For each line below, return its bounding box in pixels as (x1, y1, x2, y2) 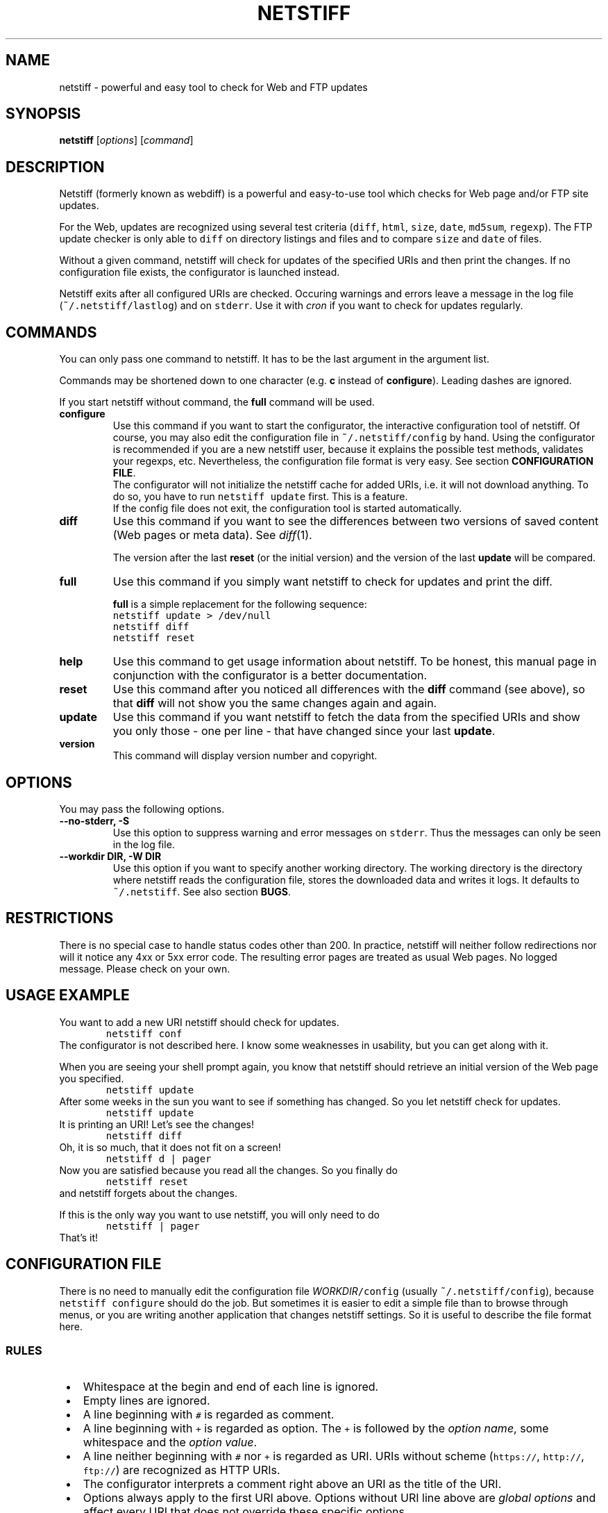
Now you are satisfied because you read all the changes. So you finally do (59, 1164, 398, 1176)
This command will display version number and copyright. (112, 750, 378, 762)
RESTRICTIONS (6, 909, 114, 927)
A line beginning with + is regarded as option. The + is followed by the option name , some (83, 1421, 549, 1436)
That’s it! (59, 1231, 99, 1243)
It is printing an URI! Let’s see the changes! (59, 1118, 254, 1130)
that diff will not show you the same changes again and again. (112, 696, 437, 711)
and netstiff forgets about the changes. (59, 1187, 237, 1199)
